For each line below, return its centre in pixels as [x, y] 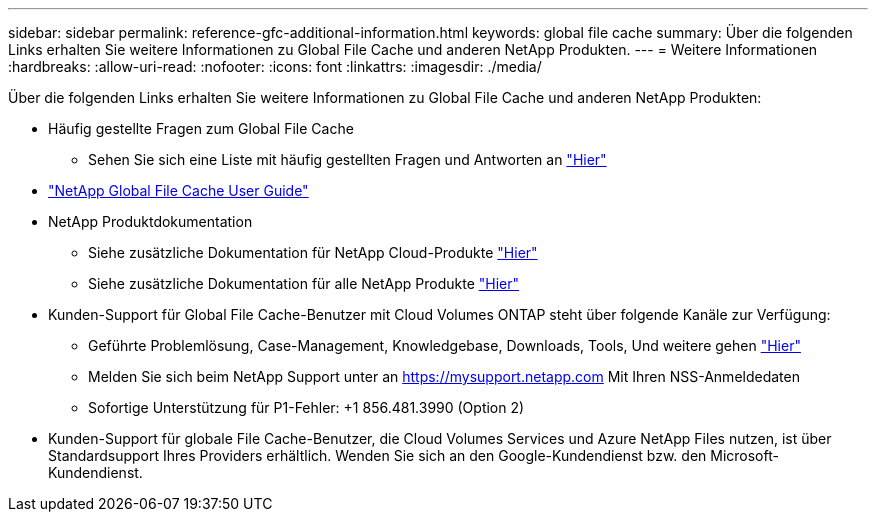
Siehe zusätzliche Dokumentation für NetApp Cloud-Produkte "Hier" [313, 252]
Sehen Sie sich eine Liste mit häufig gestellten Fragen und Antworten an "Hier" [347, 159]
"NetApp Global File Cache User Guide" [178, 190]
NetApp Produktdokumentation [150, 221]
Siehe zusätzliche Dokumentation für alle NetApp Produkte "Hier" [304, 283]
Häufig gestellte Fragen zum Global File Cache [201, 128]
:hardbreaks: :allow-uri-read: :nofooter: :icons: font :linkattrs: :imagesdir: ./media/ [275, 66]
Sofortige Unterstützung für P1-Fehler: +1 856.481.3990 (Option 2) [306, 407]
